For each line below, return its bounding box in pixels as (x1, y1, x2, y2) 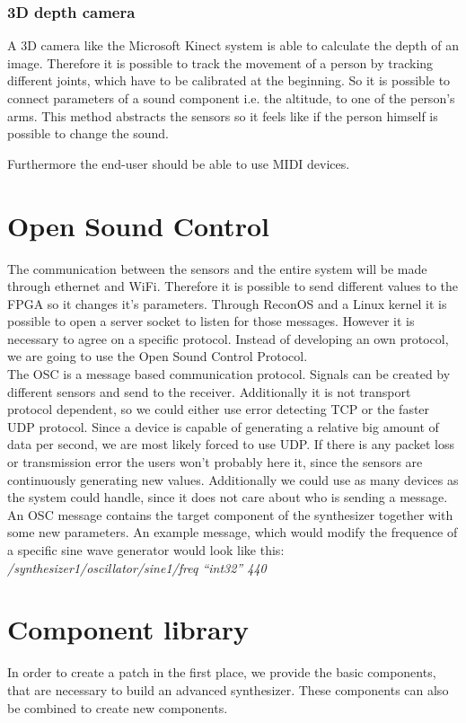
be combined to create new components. (7, 698, 228, 717)
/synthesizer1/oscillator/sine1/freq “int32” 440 (7, 558, 267, 577)
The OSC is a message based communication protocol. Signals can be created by (7, 365, 451, 384)
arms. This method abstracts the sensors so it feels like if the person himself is (7, 106, 438, 125)
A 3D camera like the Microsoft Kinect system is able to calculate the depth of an (7, 36, 459, 55)
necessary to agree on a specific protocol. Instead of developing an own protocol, (7, 329, 449, 348)
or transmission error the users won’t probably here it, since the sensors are (7, 453, 423, 472)
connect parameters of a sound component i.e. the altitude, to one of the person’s (7, 89, 455, 107)
